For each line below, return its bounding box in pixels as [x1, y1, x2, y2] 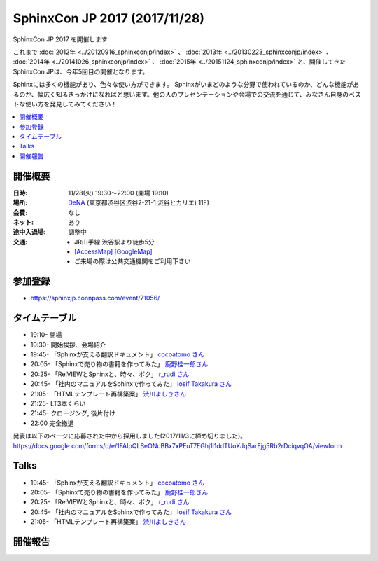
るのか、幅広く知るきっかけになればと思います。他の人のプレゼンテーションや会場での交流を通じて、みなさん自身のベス [13, 90, 362, 98]
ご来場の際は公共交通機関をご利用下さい [74, 257, 191, 265]
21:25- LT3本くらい [30, 399, 86, 408]
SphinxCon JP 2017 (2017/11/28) [13, 11, 204, 26]
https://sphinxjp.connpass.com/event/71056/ [30, 294, 160, 303]
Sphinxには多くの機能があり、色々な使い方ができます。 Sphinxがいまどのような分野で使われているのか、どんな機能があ [13, 81, 360, 89]
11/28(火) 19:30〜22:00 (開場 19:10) [68, 188, 169, 197]
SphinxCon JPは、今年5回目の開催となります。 [13, 67, 149, 76]
